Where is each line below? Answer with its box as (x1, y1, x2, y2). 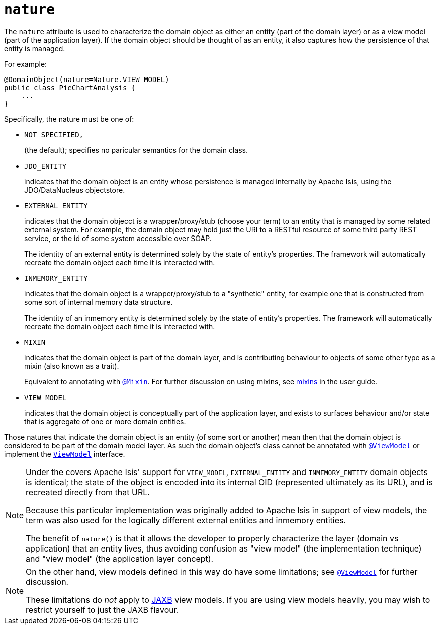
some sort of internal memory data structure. (24, 297, 173, 306)
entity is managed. (4, 44, 65, 53)
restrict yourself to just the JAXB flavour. (26, 604, 179, 615)
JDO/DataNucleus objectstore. (24, 185, 125, 194)
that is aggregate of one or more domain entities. (24, 417, 186, 426)
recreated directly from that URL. (26, 487, 150, 497)
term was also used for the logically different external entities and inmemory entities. (26, 515, 346, 525)
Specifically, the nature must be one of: (4, 114, 134, 123)
